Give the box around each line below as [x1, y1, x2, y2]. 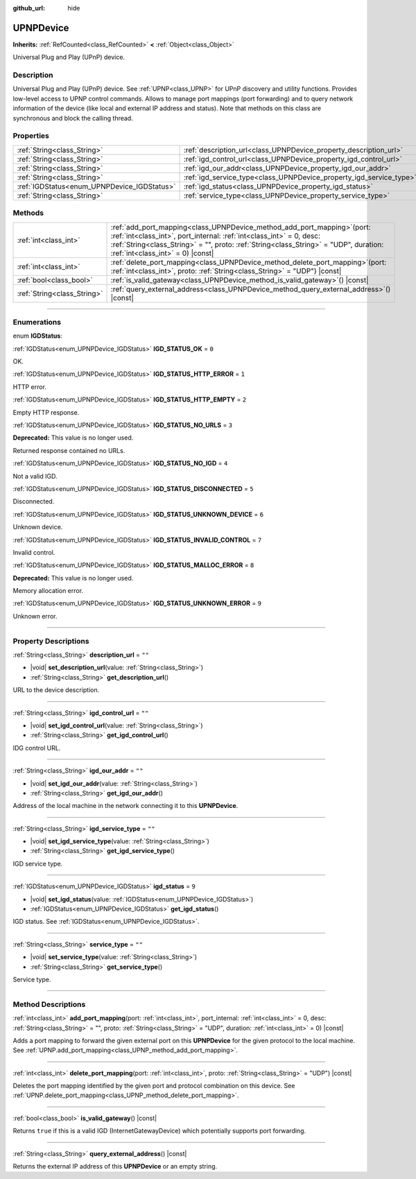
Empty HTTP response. [12, 408, 80, 416]
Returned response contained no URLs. [12, 446, 125, 454]
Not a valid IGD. [12, 472, 58, 480]
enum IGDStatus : [12, 332, 62, 340]
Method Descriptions [12, 999, 86, 1009]
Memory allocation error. [12, 587, 83, 595]
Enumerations [12, 317, 62, 327]
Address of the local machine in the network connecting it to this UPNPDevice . [12, 802, 239, 810]
